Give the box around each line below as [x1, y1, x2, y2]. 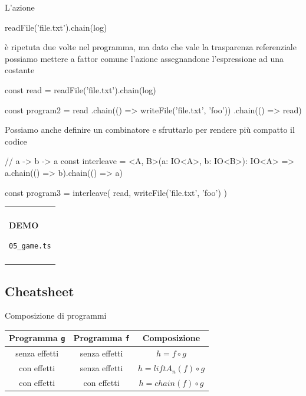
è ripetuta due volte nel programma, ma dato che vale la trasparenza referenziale [5, 41, 297, 53]
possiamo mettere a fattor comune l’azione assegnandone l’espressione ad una [5, 52, 284, 64]
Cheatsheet [5, 282, 74, 300]
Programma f [73, 332, 130, 344]
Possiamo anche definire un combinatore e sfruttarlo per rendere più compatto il [5, 123, 295, 136]
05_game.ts [9, 241, 51, 250]
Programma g [9, 332, 65, 344]
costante [5, 64, 35, 76]
